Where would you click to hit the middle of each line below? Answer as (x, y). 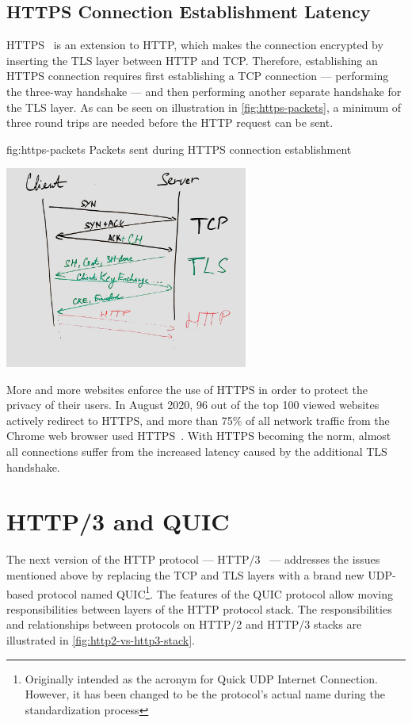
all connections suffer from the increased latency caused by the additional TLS (197, 451)
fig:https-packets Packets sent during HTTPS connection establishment (179, 149)
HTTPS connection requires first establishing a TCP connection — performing (198, 76)
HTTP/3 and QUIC (118, 521)
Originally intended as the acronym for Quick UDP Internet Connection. (201, 678)
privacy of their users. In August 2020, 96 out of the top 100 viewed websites (193, 405)
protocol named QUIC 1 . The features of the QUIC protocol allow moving (215, 592)
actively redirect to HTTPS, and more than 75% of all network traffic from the (198, 420)
